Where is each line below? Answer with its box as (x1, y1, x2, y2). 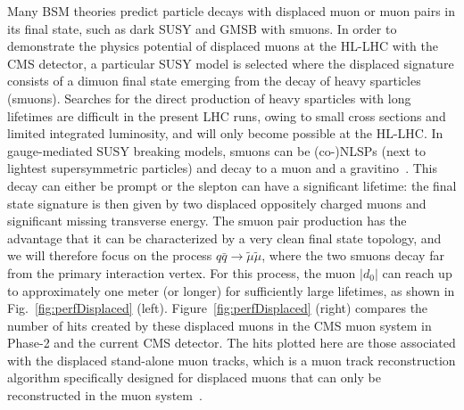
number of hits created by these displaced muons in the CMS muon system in (7, 316, 432, 334)
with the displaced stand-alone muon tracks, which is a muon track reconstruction (7, 350, 456, 369)
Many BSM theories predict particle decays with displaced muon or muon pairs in (7, 2, 455, 20)
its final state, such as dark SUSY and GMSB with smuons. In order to (7, 19, 397, 37)
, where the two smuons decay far (261, 246, 444, 265)
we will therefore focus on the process (7, 246, 212, 265)
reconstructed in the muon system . (7, 386, 203, 405)
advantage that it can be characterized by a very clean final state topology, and (7, 228, 442, 247)
